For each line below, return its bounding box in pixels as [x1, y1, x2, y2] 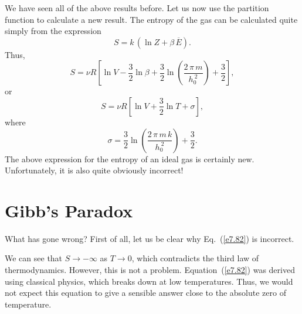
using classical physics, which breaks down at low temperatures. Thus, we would [5, 275, 293, 287]
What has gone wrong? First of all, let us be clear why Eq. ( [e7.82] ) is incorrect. [5, 232, 294, 244]
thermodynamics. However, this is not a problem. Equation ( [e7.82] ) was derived [5, 264, 295, 276]
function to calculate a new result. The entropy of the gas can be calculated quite [5, 13, 298, 25]
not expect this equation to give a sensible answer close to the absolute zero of [5, 286, 286, 299]
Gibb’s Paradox [5, 198, 133, 222]
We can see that [5, 252, 63, 264]
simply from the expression [5, 25, 101, 37]
